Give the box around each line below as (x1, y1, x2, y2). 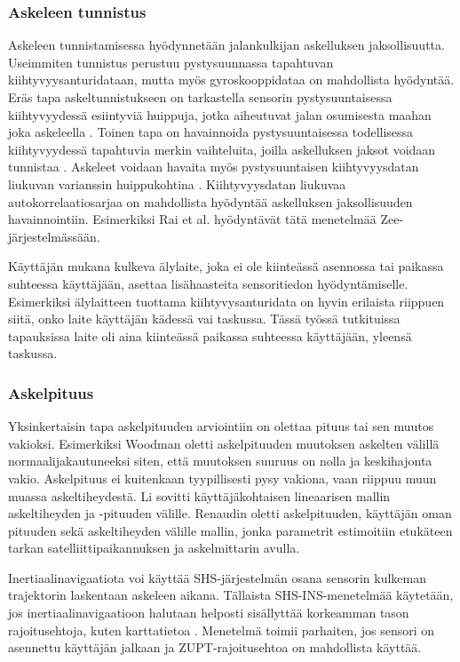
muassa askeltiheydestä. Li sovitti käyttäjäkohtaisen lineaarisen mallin (8, 486, 391, 505)
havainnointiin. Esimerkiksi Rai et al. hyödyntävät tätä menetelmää (8, 210, 377, 228)
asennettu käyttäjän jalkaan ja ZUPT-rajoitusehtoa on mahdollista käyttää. (8, 638, 422, 657)
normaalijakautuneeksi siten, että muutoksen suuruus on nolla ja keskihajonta (8, 451, 432, 470)
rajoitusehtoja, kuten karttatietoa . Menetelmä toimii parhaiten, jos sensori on (8, 620, 435, 639)
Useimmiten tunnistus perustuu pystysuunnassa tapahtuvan (8, 52, 334, 71)
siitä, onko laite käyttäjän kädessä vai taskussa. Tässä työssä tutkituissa (8, 309, 401, 328)
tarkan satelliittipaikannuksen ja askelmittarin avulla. (8, 538, 300, 557)
